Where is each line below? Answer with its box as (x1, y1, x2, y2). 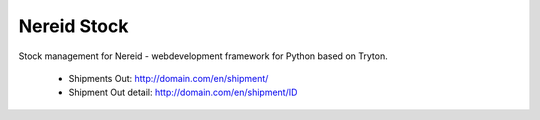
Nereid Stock (18, 15, 129, 37)
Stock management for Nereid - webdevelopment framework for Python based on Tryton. (18, 50, 389, 62)
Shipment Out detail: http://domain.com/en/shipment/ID (68, 86, 298, 99)
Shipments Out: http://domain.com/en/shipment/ (68, 72, 269, 84)
